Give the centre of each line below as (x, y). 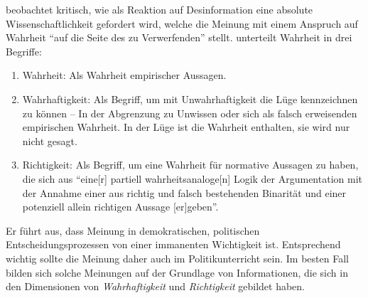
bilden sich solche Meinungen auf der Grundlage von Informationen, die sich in (177, 272)
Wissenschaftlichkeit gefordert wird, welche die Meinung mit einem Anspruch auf (182, 23)
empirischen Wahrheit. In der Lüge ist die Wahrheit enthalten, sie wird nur (186, 127)
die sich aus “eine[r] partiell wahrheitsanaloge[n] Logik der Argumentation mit (192, 178)
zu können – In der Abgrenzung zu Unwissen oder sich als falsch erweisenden (190, 113)
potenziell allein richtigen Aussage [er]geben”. (120, 207)
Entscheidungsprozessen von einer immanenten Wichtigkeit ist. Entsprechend (173, 244)
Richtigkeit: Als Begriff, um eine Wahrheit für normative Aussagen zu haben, (190, 165)
